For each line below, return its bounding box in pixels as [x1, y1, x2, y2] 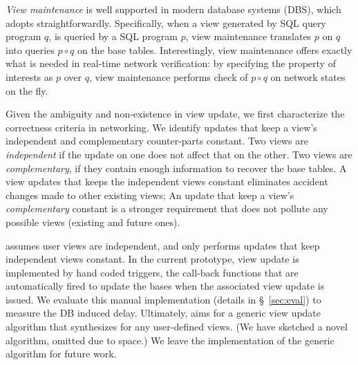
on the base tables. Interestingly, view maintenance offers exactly [77, 42, 352, 57]
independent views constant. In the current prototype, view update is [6, 252, 299, 266]
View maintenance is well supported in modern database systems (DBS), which [6, 2, 341, 16]
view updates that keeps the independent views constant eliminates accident [6, 174, 328, 189]
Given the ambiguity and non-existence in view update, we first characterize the [6, 106, 345, 121]
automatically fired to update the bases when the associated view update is [6, 279, 325, 293]
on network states [270, 69, 346, 84]
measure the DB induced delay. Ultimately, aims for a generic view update [6, 306, 321, 320]
